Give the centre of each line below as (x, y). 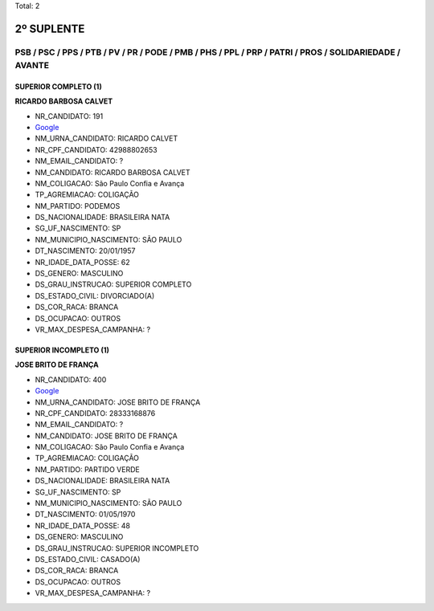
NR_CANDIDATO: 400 (71, 379)
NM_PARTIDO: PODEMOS (78, 206)
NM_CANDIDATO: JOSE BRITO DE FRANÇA (106, 436)
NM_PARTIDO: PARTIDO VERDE (87, 469)
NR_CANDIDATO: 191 (69, 116)
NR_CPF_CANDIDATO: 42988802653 (96, 149)
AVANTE (32, 65)
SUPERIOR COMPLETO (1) (58, 86)
